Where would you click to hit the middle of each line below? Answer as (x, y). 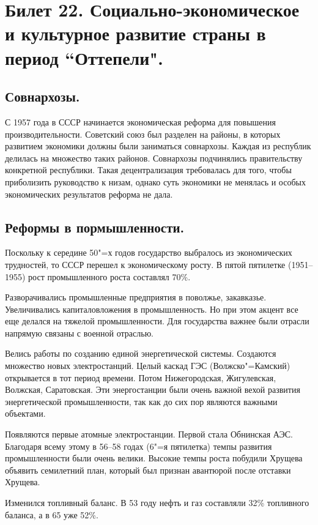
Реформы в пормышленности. (95, 227)
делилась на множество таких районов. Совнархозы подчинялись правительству (154, 158)
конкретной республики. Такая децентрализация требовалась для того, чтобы (148, 170)
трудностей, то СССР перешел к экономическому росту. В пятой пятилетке (145, 264)
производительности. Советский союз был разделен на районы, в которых (143, 134)
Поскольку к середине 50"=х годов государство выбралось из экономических (149, 252)
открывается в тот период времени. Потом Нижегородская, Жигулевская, (141, 377)
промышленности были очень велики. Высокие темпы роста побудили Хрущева (154, 458)
